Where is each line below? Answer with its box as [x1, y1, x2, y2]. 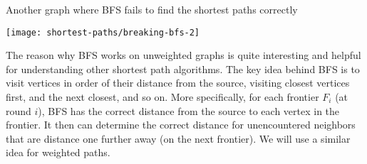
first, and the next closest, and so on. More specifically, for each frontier [6, 89, 319, 104]
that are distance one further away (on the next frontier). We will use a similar [6, 131, 351, 146]
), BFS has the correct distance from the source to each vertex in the [38, 103, 340, 118]
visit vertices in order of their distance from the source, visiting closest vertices [6, 75, 350, 90]
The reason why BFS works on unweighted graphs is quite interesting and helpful [6, 48, 361, 62]
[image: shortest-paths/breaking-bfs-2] [6, 27, 200, 38]
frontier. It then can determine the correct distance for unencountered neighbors [6, 117, 356, 132]
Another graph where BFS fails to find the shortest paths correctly [6, 2, 298, 16]
